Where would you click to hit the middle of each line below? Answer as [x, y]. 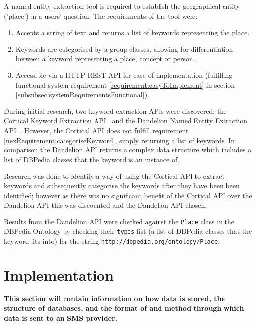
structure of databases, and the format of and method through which [124, 308]
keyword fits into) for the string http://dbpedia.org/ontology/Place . [112, 241]
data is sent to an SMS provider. [61, 317]
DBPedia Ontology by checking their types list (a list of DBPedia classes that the [128, 231]
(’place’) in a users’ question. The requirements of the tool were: [101, 16]
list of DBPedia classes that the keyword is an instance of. [92, 159]
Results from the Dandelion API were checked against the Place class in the [119, 221]
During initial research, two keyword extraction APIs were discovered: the [115, 111]
